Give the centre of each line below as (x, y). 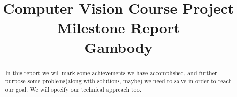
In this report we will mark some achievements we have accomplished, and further (111, 73)
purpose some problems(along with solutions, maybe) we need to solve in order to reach (118, 81)
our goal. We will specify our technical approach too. (73, 89)
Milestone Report (118, 27)
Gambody (118, 47)
